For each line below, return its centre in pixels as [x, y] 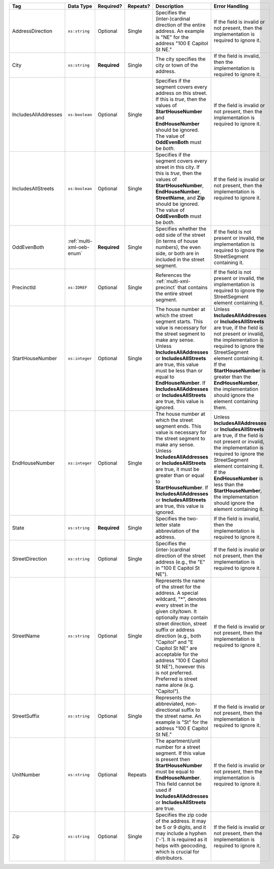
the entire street [174, 294]
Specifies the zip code [181, 815]
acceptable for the [177, 654]
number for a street [178, 747]
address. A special [177, 593]
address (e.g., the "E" [180, 562]
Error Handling [231, 6]
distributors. [169, 858]
